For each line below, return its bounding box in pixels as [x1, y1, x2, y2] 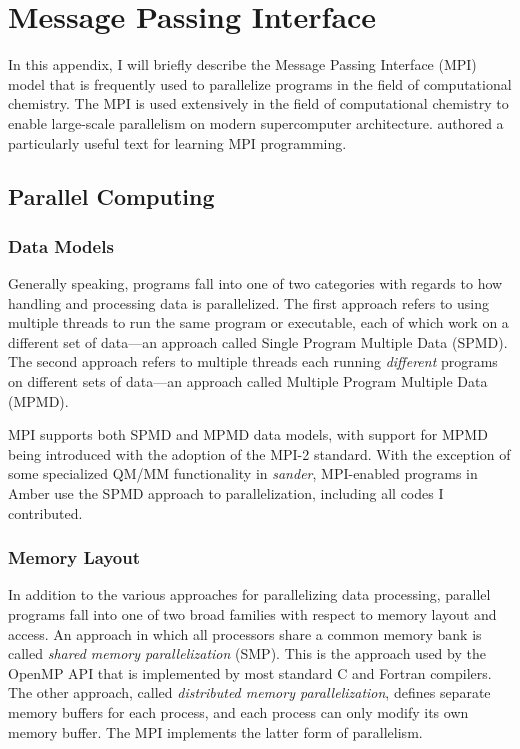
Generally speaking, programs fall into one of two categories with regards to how [8, 273, 503, 294]
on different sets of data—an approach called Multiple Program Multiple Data [8, 371, 488, 392]
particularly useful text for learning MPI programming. [8, 132, 347, 153]
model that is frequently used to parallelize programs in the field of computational [8, 73, 512, 94]
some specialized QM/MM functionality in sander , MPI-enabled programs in [8, 463, 478, 484]
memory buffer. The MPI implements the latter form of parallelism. [8, 721, 423, 742]
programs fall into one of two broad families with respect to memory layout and [8, 604, 497, 625]
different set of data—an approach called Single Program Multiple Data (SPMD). [8, 331, 508, 352]
